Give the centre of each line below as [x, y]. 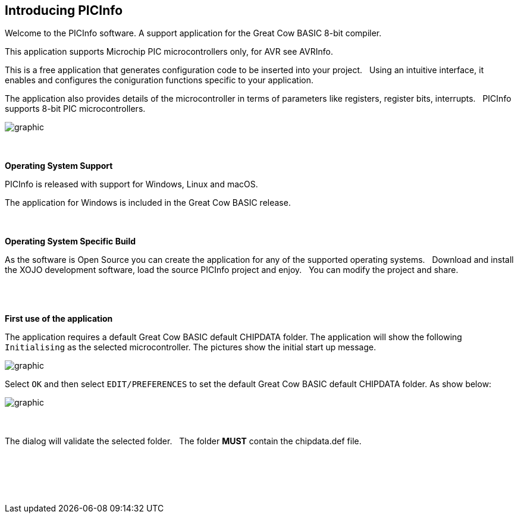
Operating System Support [59, 166]
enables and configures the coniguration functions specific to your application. [159, 80]
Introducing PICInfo [64, 10]
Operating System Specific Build [70, 241]
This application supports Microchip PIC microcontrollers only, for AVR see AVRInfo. [169, 52]
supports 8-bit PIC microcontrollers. [75, 109]
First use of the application [59, 319]
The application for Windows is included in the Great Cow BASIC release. [148, 203]
